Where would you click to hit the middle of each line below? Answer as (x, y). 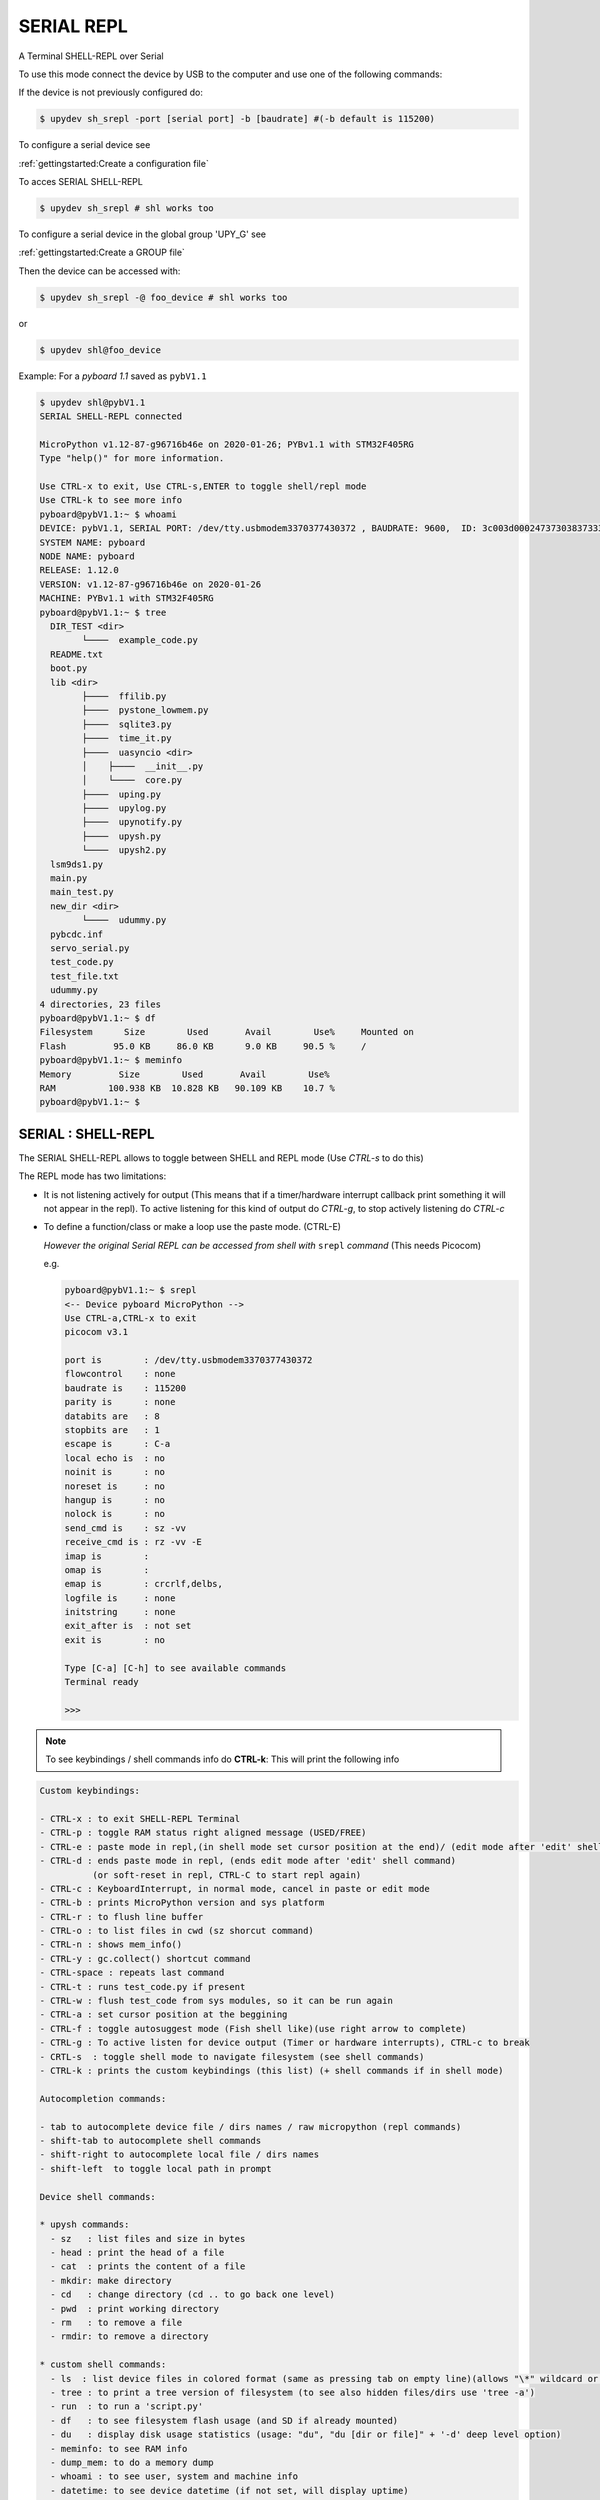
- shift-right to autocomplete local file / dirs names (179, 2154)
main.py (69, 878)
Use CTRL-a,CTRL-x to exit (130, 1318)
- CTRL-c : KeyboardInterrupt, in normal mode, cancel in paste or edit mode (234, 1888)
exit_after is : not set (128, 1626)
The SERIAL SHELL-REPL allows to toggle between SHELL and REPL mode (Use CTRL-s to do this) (221, 1157)
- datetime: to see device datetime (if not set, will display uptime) (229, 2490)
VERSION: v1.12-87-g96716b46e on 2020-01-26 (150, 584)
